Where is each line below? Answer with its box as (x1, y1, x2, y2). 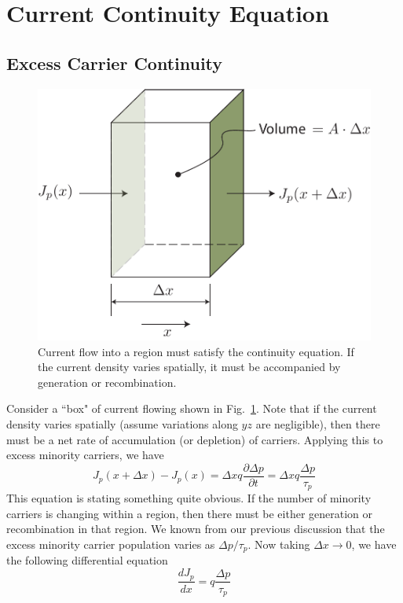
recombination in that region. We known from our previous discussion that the (6, 520, 385, 537)
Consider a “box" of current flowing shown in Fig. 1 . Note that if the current (6, 400, 377, 417)
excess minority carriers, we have (6, 447, 164, 463)
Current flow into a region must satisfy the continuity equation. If (38, 343, 354, 359)
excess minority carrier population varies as (6, 536, 215, 553)
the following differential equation (6, 552, 168, 568)
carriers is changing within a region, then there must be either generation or (6, 505, 373, 521)
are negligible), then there (255, 415, 380, 432)
